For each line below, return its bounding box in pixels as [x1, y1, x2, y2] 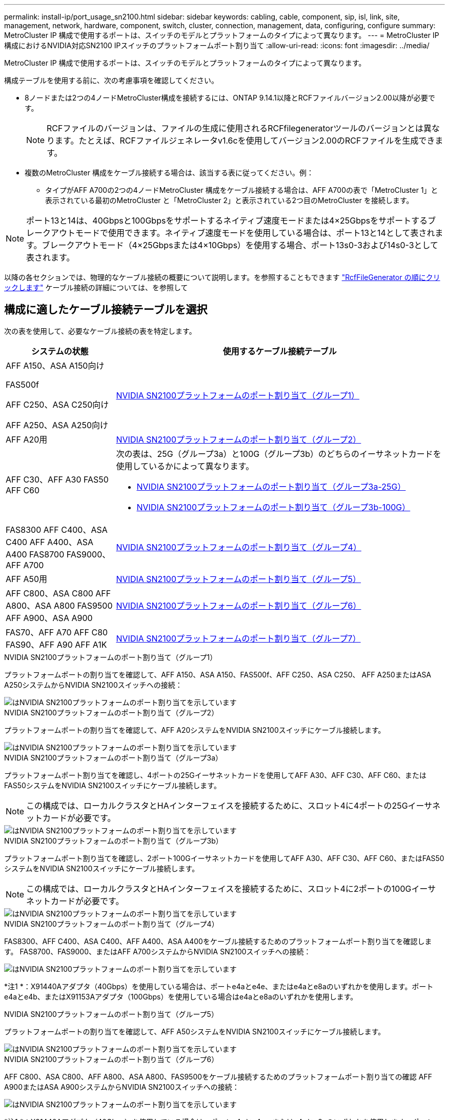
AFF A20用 [6, 434, 48, 445]
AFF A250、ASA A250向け [6, 419, 109, 430]
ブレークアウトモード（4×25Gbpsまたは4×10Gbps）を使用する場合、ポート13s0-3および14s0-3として [42, 240, 439, 250]
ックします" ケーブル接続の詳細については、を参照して [4, 283, 188, 292]
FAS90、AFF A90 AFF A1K [6, 639, 107, 650]
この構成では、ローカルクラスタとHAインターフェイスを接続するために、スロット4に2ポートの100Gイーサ [26, 883, 436, 894]
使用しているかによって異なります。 [116, 461, 254, 471]
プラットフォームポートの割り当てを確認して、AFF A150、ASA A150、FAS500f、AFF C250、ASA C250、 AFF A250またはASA [4, 670, 432, 679]
